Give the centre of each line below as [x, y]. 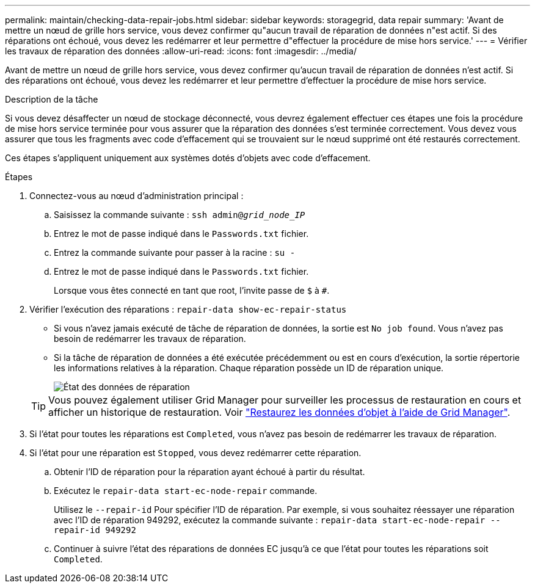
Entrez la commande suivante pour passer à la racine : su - [175, 252]
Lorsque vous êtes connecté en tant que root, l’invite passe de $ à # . [192, 290]
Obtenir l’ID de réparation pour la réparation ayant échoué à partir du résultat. [209, 472]
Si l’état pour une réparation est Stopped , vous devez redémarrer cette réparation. [195, 453]
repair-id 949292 [95, 530]
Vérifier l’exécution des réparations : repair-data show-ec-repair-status [188, 309]
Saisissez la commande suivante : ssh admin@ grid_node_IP [180, 215]
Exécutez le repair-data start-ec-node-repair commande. [186, 491]
